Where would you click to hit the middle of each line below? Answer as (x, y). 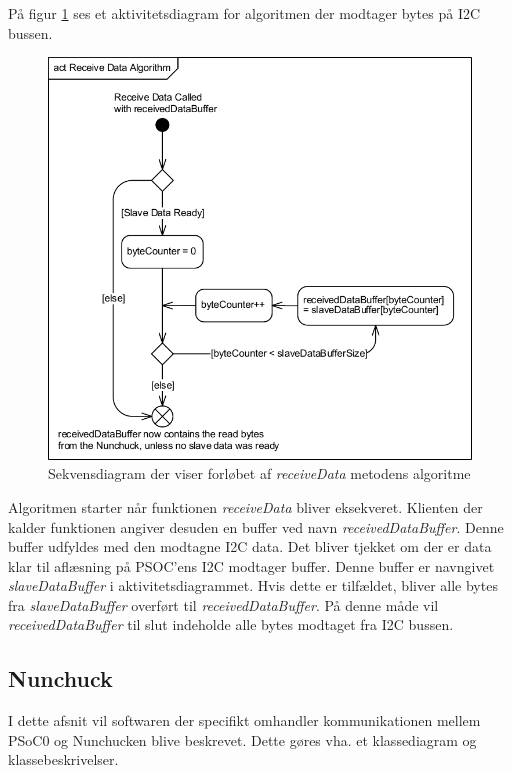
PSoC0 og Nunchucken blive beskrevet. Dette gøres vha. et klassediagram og (242, 739)
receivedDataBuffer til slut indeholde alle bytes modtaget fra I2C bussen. (231, 624)
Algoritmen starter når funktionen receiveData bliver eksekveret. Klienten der (245, 506)
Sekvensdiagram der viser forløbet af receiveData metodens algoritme (259, 473)
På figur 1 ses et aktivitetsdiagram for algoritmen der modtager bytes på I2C (244, 13)
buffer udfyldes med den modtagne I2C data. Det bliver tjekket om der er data (250, 546)
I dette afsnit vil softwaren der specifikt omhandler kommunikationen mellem (244, 720)
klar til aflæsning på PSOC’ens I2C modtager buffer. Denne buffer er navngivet (251, 565)
